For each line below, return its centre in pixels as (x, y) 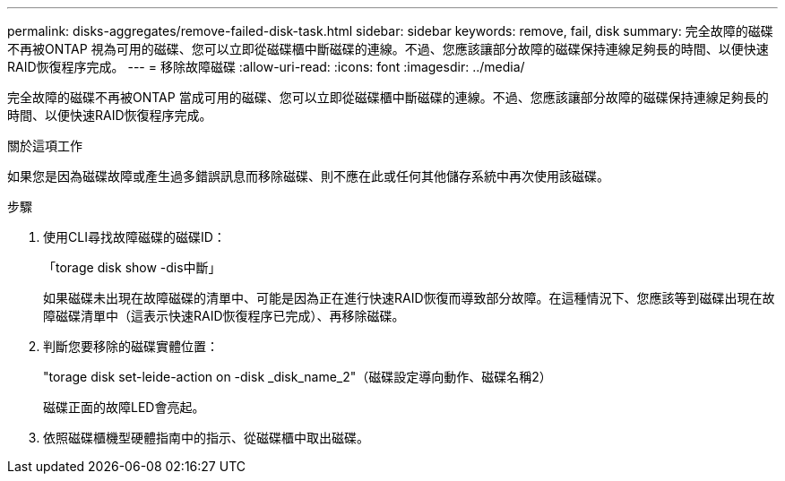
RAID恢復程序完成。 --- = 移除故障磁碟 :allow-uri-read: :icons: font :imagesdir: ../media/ (266, 67)
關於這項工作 (45, 146)
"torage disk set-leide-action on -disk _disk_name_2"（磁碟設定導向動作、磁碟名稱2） (298, 377)
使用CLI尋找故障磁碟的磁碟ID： (134, 237)
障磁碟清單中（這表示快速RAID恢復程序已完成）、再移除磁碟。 (224, 316)
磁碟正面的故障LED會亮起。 (124, 407)
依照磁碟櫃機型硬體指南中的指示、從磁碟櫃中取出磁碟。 (206, 438)
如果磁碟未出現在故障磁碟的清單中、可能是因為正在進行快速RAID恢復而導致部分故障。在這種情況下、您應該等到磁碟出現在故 (409, 298)
